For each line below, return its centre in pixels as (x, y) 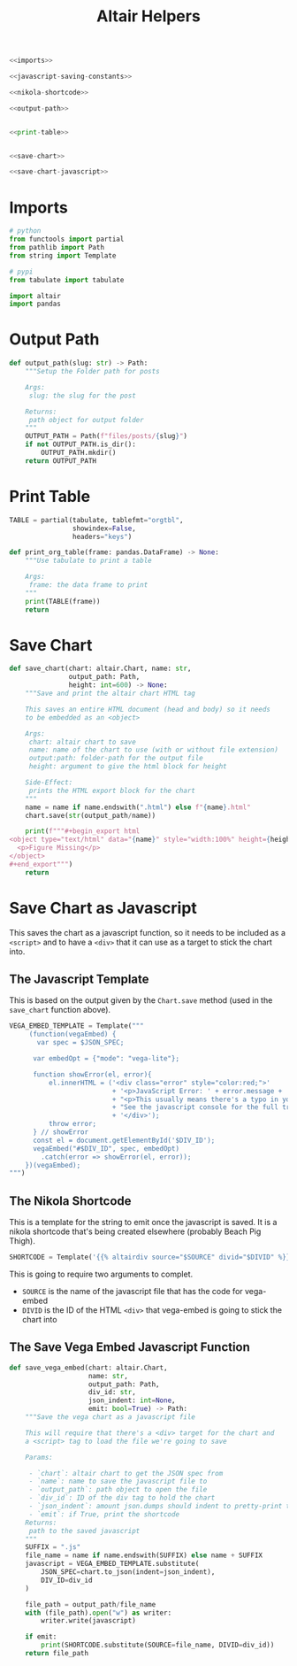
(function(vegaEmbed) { (72, 1034)
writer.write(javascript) (89, 1621)
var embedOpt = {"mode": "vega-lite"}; (106, 1059)
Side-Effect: (49, 783)
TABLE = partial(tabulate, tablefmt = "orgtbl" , (96, 520)
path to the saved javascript (84, 1531)
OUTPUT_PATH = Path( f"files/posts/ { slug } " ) (107, 436)
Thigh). (22, 1241)
